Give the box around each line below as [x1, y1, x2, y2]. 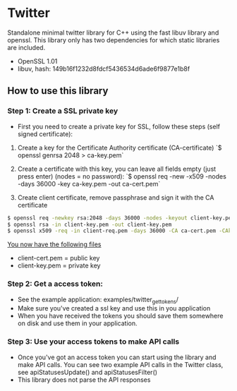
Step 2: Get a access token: [7, 279, 104, 289]
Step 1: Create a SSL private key [7, 106, 119, 116]
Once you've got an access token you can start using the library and [17, 353, 217, 361]
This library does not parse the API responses [17, 375, 151, 384]
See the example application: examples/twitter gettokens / [17, 295, 178, 305]
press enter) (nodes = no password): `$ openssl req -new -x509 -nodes [17, 172, 227, 181]
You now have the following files [7, 240, 102, 248]
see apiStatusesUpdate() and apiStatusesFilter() [17, 368, 157, 376]
